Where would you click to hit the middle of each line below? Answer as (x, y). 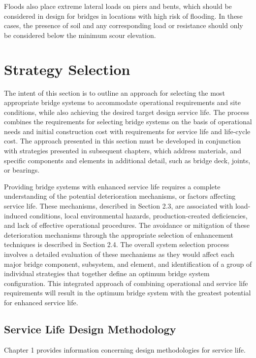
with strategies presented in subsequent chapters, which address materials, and (123, 151)
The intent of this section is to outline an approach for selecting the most (114, 92)
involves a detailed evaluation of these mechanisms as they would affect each (119, 254)
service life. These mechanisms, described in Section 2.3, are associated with (119, 206)
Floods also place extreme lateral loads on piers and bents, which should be (118, 6)
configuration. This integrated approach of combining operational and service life (126, 283)
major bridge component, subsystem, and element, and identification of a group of (128, 264)
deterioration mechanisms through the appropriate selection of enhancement (119, 234)
